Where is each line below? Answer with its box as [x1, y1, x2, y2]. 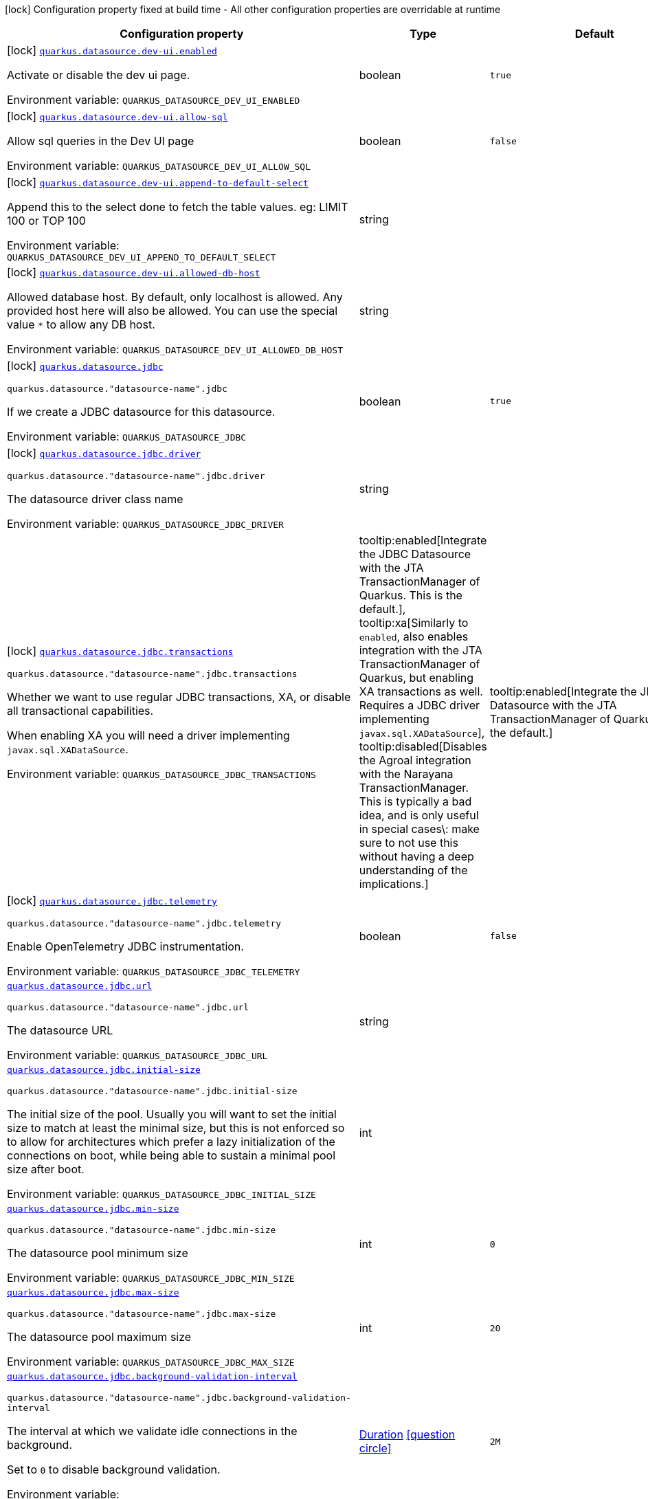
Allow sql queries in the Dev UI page [7, 134, 194, 148]
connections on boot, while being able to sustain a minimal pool [7, 1148, 336, 1162]
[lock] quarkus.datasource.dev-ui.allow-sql [7, 109, 228, 123]
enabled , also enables [359, 630, 469, 643]
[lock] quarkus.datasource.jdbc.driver [7, 446, 201, 460]
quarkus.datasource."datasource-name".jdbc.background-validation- [7, 1392, 351, 1403]
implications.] [359, 877, 429, 891]
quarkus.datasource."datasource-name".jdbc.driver [7, 471, 265, 481]
